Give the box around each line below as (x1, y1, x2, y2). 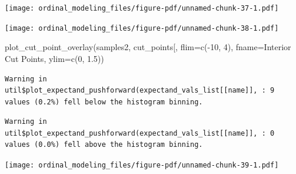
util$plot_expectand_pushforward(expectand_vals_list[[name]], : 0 (5, 129, 275, 137)
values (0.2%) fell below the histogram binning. (5, 97, 203, 106)
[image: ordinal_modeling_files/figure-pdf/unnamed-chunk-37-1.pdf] (5, 4, 279, 12)
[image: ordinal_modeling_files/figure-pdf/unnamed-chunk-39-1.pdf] (5, 161, 279, 170)
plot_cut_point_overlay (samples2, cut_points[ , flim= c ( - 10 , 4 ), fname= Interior (5, 41, 291, 53)
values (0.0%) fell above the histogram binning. (5, 140, 203, 149)
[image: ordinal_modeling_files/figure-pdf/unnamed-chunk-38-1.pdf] (5, 24, 279, 32)
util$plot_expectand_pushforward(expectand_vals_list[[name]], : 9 (5, 86, 275, 95)
